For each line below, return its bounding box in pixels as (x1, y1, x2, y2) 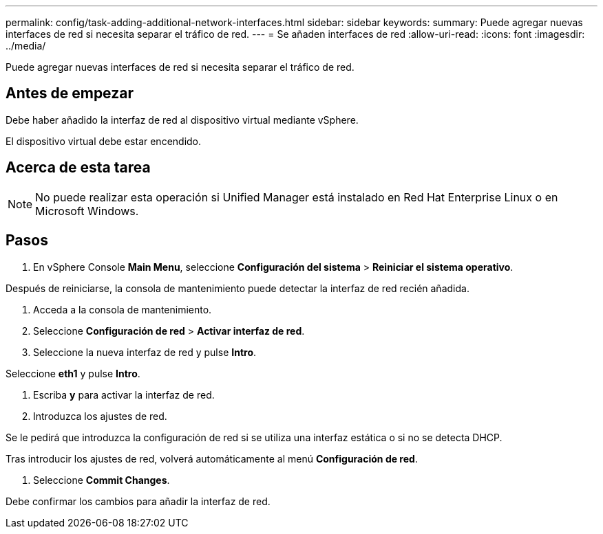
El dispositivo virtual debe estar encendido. (6, 135, 202, 147)
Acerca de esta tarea (6, 159, 151, 177)
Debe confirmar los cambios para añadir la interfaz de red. (6, 495, 271, 507)
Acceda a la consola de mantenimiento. (33, 303, 212, 315)
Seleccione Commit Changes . (33, 474, 170, 486)
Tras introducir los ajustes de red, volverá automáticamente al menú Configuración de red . (6, 452, 418, 465)
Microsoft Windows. (35, 203, 139, 218)
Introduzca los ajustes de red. (33, 410, 167, 422)
